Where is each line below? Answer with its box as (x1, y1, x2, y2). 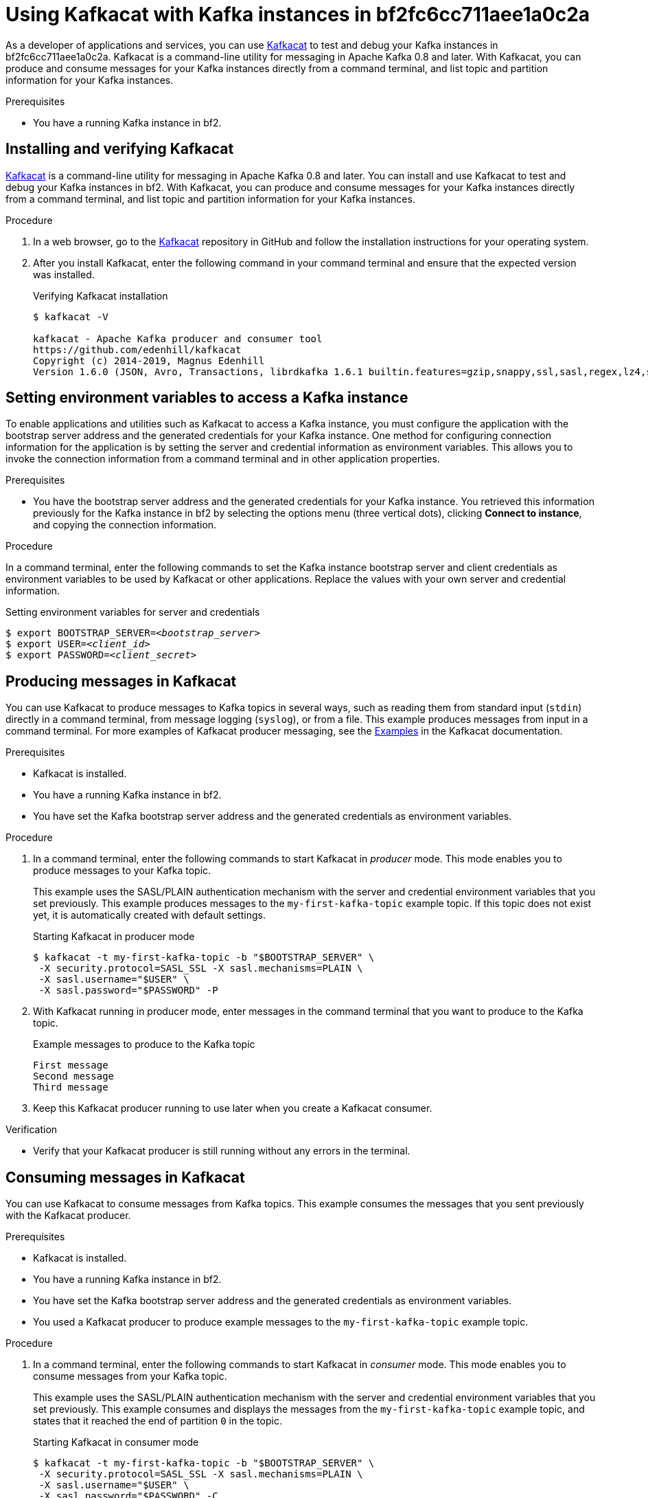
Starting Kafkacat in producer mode (33, 930, 195, 943)
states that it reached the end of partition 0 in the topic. (33, 1415, 282, 1427)
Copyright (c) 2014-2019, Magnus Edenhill (33, 355, 265, 366)
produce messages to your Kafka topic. (33, 864, 211, 877)
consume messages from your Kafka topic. (33, 1370, 227, 1383)
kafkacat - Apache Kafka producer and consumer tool (33, 333, 323, 344)
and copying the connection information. (33, 519, 217, 531)
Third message (33, 1082, 108, 1093)
